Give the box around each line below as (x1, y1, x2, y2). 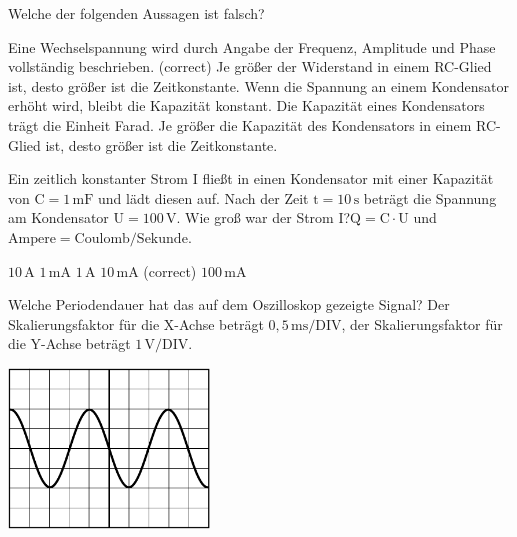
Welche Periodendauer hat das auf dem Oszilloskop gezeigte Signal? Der (8, 294, 450, 315)
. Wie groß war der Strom (176, 207, 334, 228)
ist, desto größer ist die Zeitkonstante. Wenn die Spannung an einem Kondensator (8, 75, 510, 96)
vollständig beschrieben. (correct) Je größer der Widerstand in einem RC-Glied (8, 56, 492, 77)
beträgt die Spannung (363, 187, 497, 208)
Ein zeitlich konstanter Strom (8, 168, 189, 189)
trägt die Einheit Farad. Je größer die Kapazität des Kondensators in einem (8, 114, 472, 135)
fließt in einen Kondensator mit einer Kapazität (202, 168, 494, 189)
